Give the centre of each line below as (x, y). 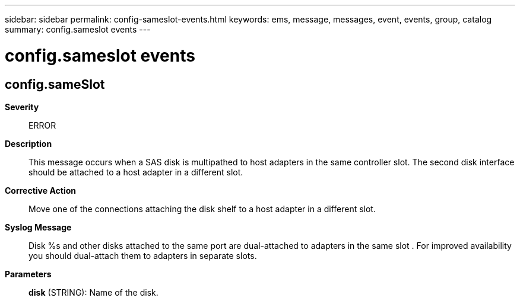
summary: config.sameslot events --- (78, 29)
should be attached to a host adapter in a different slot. (136, 172)
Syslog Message (38, 227)
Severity (22, 107)
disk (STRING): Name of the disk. (93, 292)
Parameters (28, 274)
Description (28, 143)
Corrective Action (40, 190)
